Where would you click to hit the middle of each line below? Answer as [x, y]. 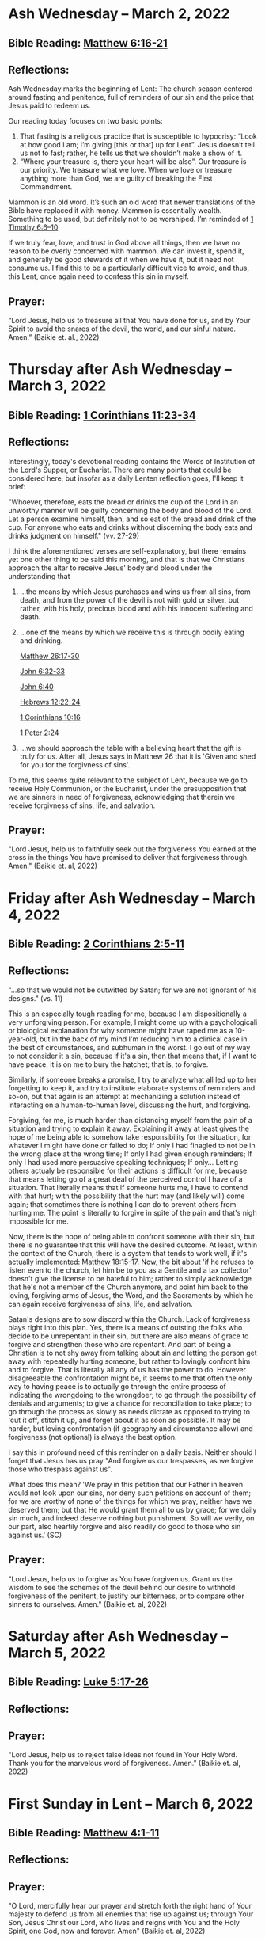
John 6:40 [36, 687]
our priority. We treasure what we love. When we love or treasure [125, 170]
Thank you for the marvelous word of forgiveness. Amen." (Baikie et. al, [125, 1764]
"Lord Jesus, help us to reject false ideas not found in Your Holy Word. [123, 1755]
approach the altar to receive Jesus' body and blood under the [110, 568]
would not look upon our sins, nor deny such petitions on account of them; [130, 1493]
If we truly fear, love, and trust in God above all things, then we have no [124, 243]
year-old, [23, 1039]
